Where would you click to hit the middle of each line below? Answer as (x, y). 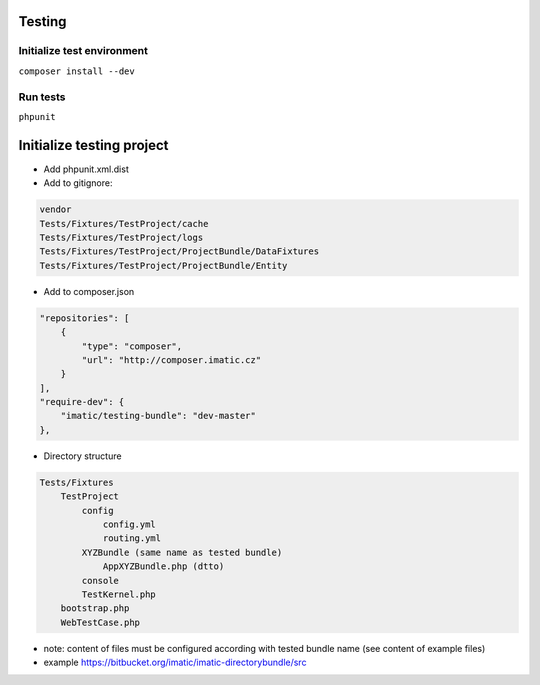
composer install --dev (76, 71)
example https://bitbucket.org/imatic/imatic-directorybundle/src (175, 662)
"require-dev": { (82, 402)
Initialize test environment (83, 51)
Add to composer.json (89, 291)
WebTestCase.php (100, 622)
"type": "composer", (132, 346)
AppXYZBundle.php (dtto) (163, 566)
